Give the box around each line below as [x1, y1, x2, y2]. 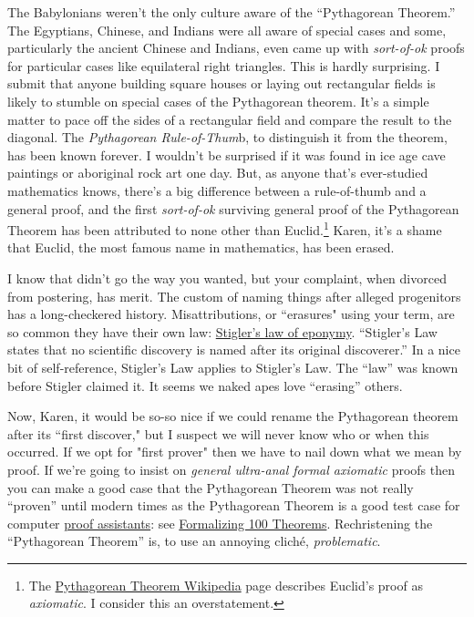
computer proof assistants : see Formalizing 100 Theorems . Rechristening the [7, 513, 433, 532]
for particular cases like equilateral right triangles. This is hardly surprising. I [7, 56, 440, 75]
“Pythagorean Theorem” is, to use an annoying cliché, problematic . [7, 531, 381, 550]
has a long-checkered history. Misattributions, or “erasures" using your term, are [7, 304, 455, 324]
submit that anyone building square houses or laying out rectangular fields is [7, 74, 436, 93]
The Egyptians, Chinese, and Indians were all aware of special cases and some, [7, 20, 447, 39]
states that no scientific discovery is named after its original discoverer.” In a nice [7, 340, 460, 359]
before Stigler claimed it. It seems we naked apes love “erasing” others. [7, 375, 403, 395]
